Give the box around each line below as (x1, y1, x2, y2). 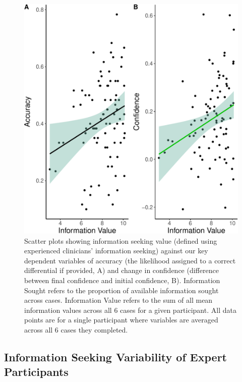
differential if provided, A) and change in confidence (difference (24, 265, 219, 276)
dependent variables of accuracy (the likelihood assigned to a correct (24, 255, 236, 265)
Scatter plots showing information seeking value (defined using (24, 235, 217, 246)
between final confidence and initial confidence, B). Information (24, 275, 220, 286)
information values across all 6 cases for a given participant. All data (24, 304, 236, 315)
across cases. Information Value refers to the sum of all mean (24, 295, 213, 305)
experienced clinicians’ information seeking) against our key (24, 245, 208, 256)
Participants (4, 364, 69, 379)
